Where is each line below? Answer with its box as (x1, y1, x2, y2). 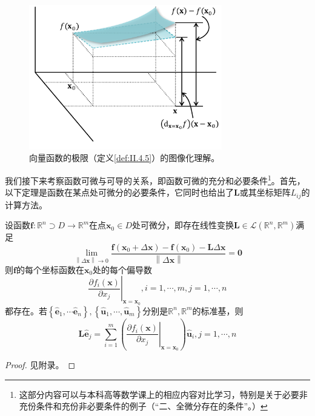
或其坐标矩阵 (239, 186, 291, 199)
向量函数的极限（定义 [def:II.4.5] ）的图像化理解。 (29, 151, 220, 164)
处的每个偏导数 (93, 263, 153, 276)
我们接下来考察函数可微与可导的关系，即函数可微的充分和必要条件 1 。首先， (5, 173, 305, 187)
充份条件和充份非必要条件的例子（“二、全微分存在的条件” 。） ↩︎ (19, 400, 268, 412)
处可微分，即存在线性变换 (131, 219, 234, 231)
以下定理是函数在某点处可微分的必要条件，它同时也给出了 (5, 186, 234, 199)
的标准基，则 (192, 304, 244, 317)
